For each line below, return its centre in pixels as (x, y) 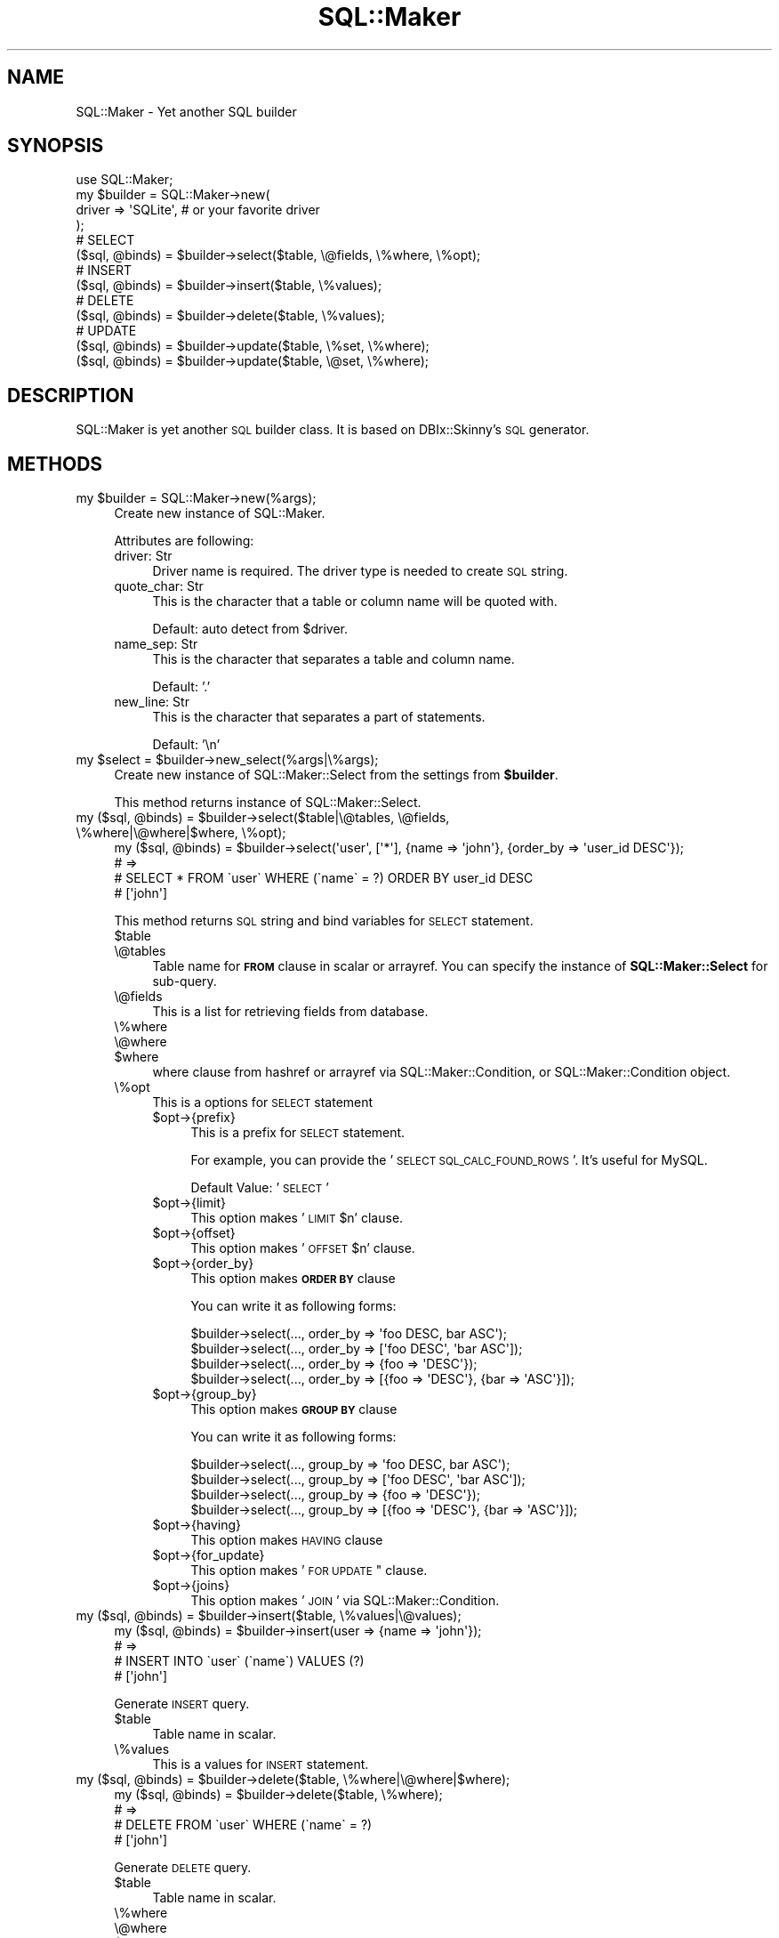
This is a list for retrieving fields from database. (290, 1012)
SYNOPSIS (56, 146)
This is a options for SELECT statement (263, 1102)
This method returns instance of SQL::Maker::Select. (268, 803)
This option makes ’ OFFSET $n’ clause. (303, 1248)
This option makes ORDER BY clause (293, 1279)
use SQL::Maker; (124, 180)
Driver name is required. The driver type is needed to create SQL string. (360, 571)
